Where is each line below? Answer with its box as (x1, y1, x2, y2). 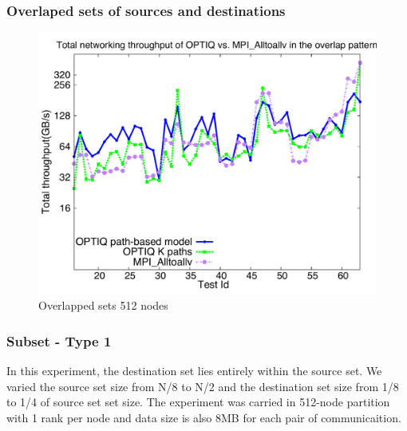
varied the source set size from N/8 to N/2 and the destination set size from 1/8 (6, 378, 399, 394)
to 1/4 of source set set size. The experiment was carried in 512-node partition (6, 393, 390, 410)
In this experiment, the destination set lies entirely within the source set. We (6, 362, 382, 379)
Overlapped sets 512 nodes (38, 297, 168, 314)
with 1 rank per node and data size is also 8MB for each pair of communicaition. (6, 409, 401, 425)
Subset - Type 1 (6, 330, 112, 350)
